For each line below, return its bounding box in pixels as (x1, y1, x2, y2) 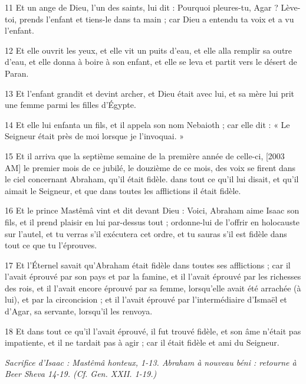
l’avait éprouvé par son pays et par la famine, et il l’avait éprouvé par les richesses (5, 270, 301, 283)
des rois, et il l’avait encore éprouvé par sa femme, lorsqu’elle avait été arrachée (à (5, 281, 301, 294)
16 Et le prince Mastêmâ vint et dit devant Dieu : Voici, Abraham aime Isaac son (5, 204, 300, 216)
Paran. (5, 67, 29, 79)
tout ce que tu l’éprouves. (5, 239, 97, 251)
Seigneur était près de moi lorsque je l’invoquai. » (5, 130, 185, 142)
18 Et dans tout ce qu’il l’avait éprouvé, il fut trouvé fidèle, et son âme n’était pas (5, 324, 301, 337)
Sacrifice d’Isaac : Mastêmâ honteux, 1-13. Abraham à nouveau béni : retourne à (5, 356, 297, 368)
